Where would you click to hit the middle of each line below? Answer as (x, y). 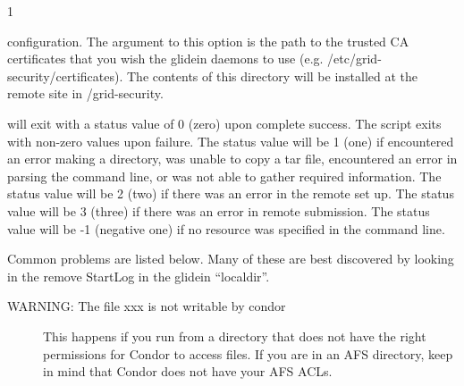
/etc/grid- (354, 59)
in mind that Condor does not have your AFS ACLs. (188, 371)
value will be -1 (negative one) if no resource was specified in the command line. (226, 228)
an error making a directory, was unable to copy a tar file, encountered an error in (232, 159)
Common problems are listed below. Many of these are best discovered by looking (231, 259)
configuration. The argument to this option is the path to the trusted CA (208, 41)
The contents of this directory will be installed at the (272, 76)
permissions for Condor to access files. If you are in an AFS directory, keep (248, 353)
